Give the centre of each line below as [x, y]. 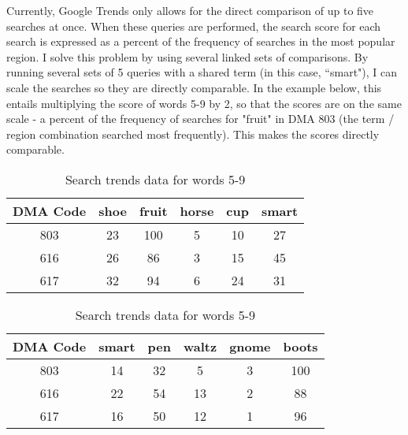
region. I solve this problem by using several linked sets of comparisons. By [187, 56]
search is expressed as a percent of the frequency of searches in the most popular [201, 41]
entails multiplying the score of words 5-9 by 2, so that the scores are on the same [204, 103]
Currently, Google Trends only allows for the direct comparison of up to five [190, 10]
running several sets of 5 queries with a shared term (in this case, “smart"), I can [202, 72]
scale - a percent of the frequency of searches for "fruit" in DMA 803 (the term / [200, 119]
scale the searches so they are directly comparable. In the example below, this [194, 87]
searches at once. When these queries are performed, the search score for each [194, 26]
